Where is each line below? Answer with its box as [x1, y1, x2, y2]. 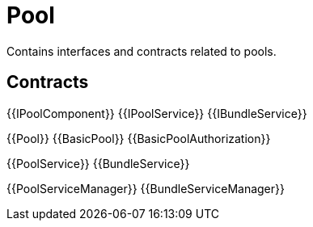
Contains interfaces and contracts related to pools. [6, 44, 277, 58]
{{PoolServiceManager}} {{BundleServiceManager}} [6, 181, 285, 195]
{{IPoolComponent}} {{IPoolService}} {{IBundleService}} [6, 106, 307, 120]
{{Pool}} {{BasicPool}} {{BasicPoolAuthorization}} [6, 131, 271, 145]
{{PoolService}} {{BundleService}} [6, 156, 190, 170]
